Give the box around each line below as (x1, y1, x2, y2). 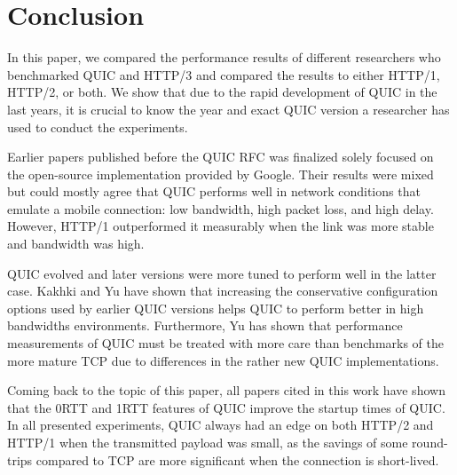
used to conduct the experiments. (7, 117, 188, 136)
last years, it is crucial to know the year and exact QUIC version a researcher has (7, 99, 450, 118)
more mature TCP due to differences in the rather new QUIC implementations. (7, 351, 439, 369)
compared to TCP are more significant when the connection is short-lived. (35, 450, 439, 469)
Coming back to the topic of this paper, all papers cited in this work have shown (7, 381, 445, 400)
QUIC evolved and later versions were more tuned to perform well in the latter (7, 264, 437, 282)
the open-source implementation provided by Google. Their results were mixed (7, 164, 434, 183)
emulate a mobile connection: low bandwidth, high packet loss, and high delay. (7, 199, 434, 218)
